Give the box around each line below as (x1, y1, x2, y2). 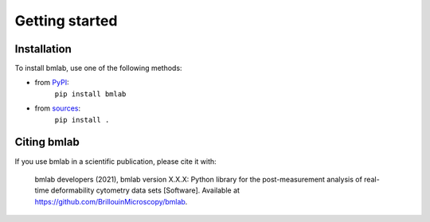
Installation (14, 42, 72, 56)
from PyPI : (34, 78, 69, 88)
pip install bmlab (54, 89, 127, 99)
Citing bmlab (14, 135, 80, 149)
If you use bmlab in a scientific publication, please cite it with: (14, 156, 217, 166)
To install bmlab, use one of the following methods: (14, 64, 182, 73)
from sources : (34, 103, 81, 113)
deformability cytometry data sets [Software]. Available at (50, 185, 240, 195)
